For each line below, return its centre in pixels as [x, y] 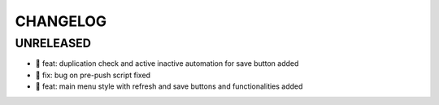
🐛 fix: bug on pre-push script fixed [93, 75]
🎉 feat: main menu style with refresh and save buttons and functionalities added [169, 86]
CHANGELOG [61, 21]
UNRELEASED [53, 43]
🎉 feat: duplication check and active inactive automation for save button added [167, 63]
